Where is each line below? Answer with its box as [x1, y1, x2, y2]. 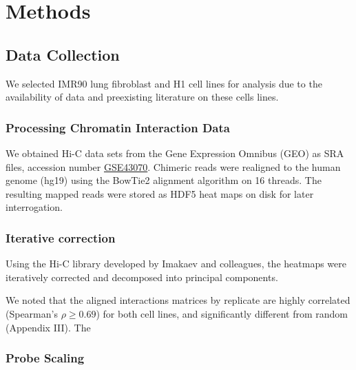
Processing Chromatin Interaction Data [6, 119, 230, 136]
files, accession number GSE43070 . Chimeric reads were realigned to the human [6, 159, 341, 174]
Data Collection [6, 43, 120, 65]
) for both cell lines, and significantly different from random [96, 306, 348, 320]
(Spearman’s [6, 306, 58, 320]
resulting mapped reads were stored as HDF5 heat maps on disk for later [6, 186, 314, 201]
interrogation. [6, 200, 63, 214]
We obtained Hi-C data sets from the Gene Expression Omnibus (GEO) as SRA [6, 145, 344, 160]
